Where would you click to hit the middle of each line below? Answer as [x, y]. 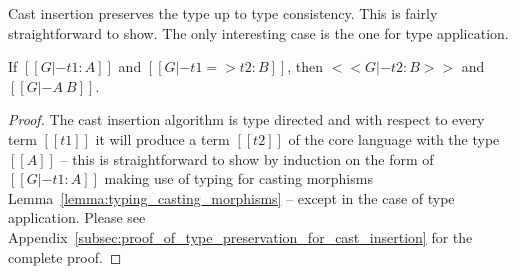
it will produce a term [162, 138]
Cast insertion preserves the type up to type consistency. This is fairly [223, 13]
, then [305, 66]
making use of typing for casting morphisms [238, 178]
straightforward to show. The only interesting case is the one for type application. [258, 32]
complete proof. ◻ [65, 256]
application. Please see [77, 217]
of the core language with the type [394, 138]
